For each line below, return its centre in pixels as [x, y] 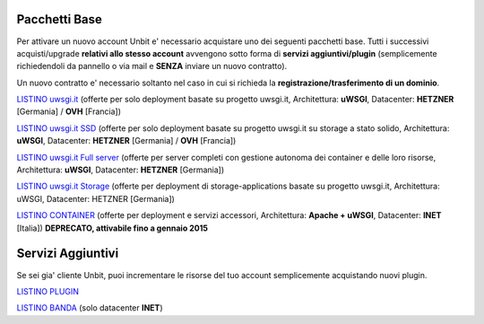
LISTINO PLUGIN [48, 291]
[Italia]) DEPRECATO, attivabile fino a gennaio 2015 [112, 228]
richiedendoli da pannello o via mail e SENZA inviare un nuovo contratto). [152, 66]
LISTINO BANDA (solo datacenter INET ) [90, 308]
